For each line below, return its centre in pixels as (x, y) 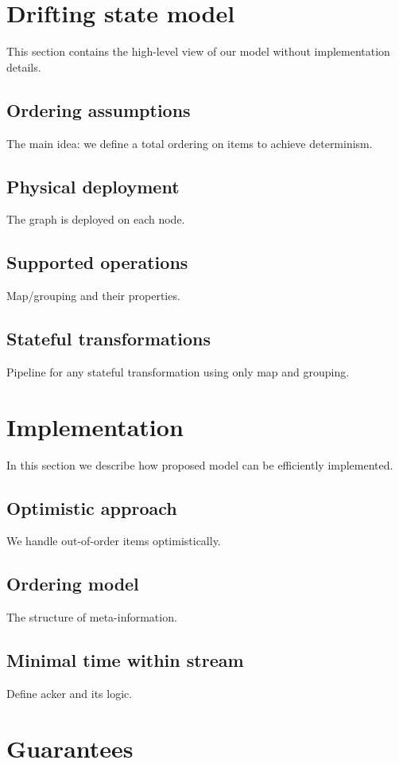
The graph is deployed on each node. (96, 219)
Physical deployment (93, 186)
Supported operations (97, 262)
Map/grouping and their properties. (93, 296)
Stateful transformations (108, 339)
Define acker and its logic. (70, 694)
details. (24, 66)
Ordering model (73, 584)
